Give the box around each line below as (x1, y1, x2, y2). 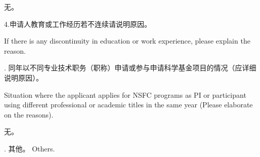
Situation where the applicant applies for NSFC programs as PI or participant (4, 89, 246, 100)
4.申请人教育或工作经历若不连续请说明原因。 (4, 18, 151, 29)
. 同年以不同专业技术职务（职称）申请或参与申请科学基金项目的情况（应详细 (4, 62, 256, 73)
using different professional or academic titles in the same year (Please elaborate (4, 99, 253, 110)
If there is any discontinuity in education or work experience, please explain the (4, 35, 250, 46)
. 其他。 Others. (4, 143, 55, 153)
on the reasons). (4, 109, 54, 120)
